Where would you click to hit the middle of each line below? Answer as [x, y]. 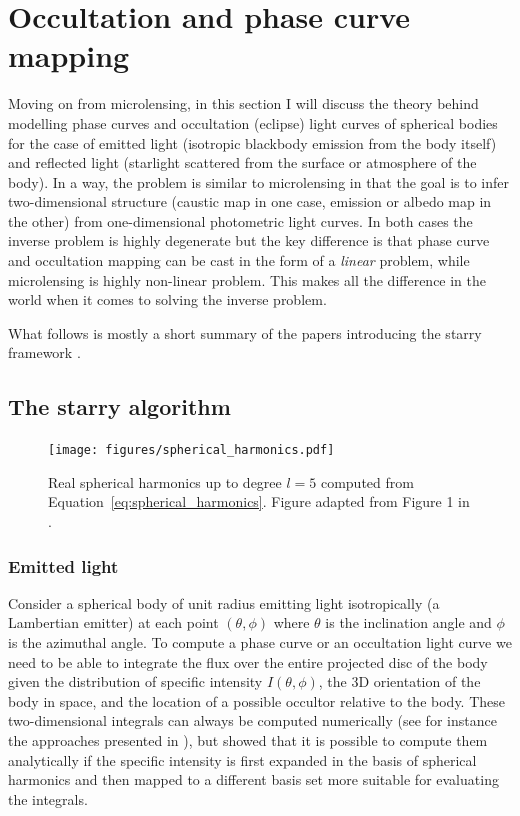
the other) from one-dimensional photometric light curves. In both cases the [240, 220]
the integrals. [48, 798]
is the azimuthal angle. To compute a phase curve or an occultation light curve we [260, 642]
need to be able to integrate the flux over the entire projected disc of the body [248, 661]
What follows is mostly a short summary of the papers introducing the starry [245, 332]
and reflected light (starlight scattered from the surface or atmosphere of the [242, 162]
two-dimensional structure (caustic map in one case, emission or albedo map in [250, 201]
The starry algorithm [119, 406]
